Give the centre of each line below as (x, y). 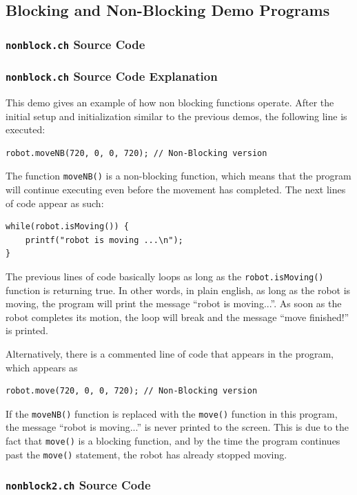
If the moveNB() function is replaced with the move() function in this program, (172, 413)
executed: (25, 129)
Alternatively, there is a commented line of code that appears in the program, (170, 353)
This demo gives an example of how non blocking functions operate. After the (170, 102)
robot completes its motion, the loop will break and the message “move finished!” (177, 317)
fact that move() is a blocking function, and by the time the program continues (173, 441)
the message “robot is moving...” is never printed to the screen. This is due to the (177, 427)
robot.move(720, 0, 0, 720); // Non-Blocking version (132, 391)
